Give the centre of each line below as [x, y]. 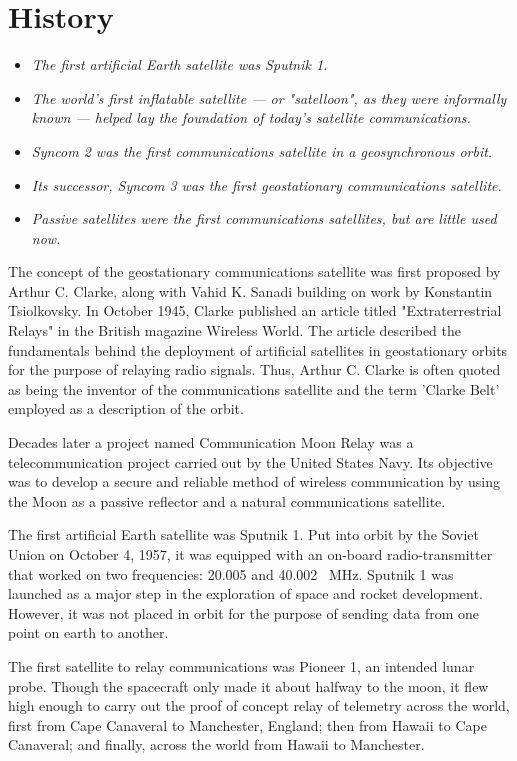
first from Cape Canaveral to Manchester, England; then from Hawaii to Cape [247, 724]
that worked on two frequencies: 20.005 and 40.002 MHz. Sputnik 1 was [231, 573]
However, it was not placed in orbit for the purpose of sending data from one [243, 612]
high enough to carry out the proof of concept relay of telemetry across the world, [259, 705]
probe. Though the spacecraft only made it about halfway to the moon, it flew [248, 685]
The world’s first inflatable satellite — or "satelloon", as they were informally [269, 97]
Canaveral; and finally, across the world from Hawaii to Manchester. [216, 744]
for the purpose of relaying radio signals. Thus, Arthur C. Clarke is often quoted [254, 369]
